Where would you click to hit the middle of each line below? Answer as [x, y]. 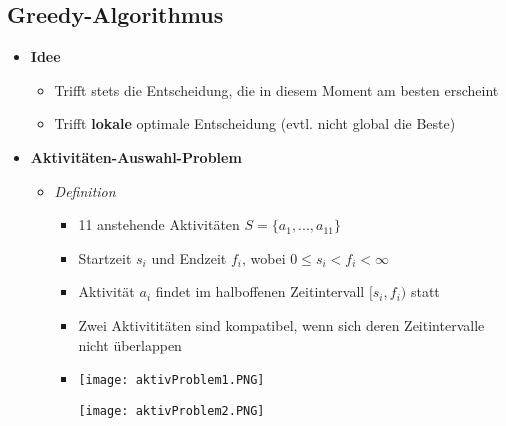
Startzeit [105, 257]
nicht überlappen [130, 344]
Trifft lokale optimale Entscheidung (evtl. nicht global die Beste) [255, 123]
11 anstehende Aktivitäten [159, 224]
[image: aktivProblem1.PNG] [171, 380]
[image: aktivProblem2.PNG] [171, 410]
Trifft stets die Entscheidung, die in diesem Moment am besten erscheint [276, 89]
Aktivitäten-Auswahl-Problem [136, 156]
